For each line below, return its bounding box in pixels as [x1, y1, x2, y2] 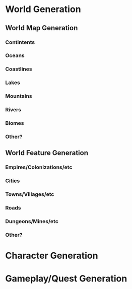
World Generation [5, 4, 82, 15]
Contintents [5, 39, 35, 46]
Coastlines [5, 65, 32, 73]
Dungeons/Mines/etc [5, 218, 59, 225]
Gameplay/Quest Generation [5, 273, 127, 284]
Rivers [5, 106, 22, 113]
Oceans [5, 52, 25, 59]
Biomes [5, 120, 24, 127]
